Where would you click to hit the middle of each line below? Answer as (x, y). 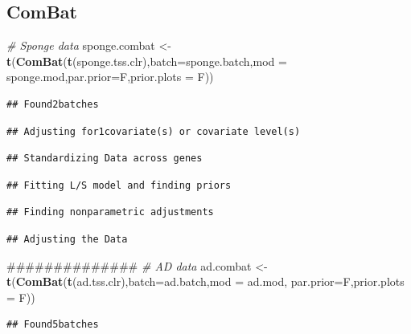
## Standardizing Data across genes (105, 159)
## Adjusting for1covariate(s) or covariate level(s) (154, 131)
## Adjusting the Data (67, 239)
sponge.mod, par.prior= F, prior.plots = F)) (110, 77)
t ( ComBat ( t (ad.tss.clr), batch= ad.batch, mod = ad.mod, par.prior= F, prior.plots (205, 281)
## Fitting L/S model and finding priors (119, 185)
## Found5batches (53, 325)
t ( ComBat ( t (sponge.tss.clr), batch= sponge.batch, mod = (147, 61)
